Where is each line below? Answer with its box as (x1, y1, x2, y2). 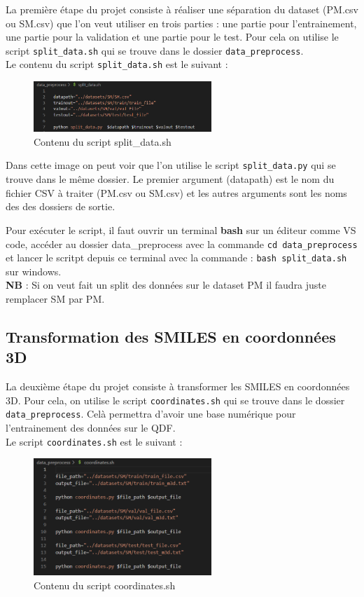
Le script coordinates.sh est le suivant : (6, 434, 183, 448)
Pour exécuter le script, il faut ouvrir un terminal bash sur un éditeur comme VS (6, 222, 356, 237)
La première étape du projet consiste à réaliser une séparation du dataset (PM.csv (6, 2, 358, 16)
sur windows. (6, 263, 62, 278)
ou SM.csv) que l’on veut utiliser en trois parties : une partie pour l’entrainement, (6, 15, 357, 30)
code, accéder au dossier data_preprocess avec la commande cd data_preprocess (6, 236, 358, 251)
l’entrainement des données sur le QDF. (6, 420, 176, 435)
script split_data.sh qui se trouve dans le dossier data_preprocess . (6, 43, 304, 57)
